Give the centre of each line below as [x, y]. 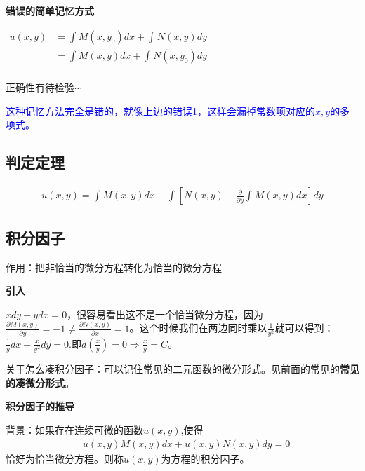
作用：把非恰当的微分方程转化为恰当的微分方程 [114, 267]
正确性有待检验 [40, 87]
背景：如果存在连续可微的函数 [74, 429]
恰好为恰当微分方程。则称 [65, 458]
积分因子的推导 [40, 406]
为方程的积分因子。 [205, 458]
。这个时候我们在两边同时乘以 [198, 328]
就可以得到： [304, 328]
